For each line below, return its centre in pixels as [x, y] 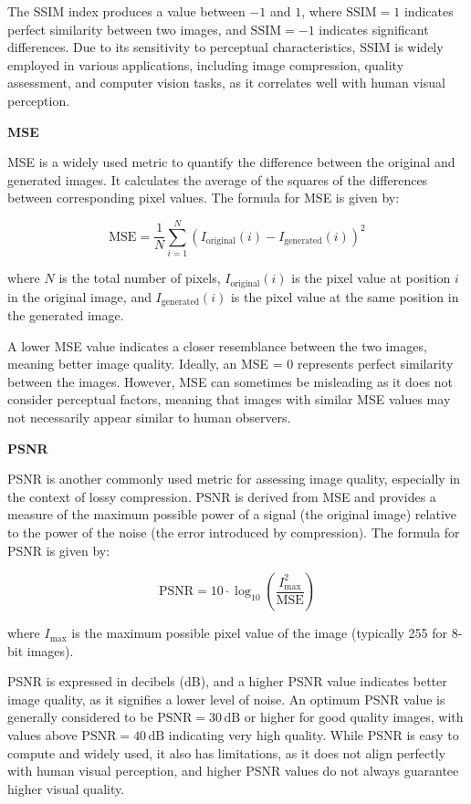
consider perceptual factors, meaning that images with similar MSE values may [229, 399]
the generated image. [66, 314]
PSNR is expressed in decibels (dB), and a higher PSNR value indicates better [227, 681]
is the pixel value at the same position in [345, 296]
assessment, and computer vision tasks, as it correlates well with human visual [226, 83]
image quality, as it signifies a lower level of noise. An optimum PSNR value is [226, 699]
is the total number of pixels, [140, 278]
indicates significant [374, 29]
